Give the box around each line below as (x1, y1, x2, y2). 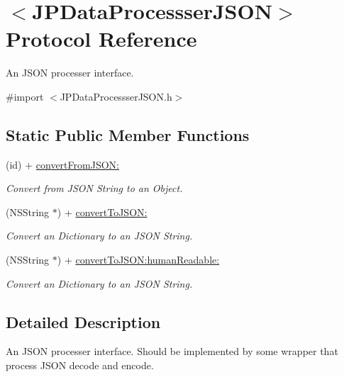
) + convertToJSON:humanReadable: (57, 252, 220, 267)
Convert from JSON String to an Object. (6, 181, 183, 196)
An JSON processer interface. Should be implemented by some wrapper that (6, 344, 338, 359)
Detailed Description (6, 310, 161, 332)
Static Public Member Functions (6, 123, 250, 145)
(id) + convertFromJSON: (6, 157, 119, 171)
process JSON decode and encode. (6, 358, 154, 373)
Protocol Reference (6, 24, 197, 53)
